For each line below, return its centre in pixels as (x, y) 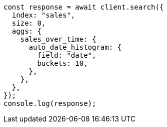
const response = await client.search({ (84, 7)
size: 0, (29, 23)
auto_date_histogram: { (75, 47)
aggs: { (26, 31)
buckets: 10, (62, 63)
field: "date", (67, 55)
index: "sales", (43, 15)
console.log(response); (50, 103)
